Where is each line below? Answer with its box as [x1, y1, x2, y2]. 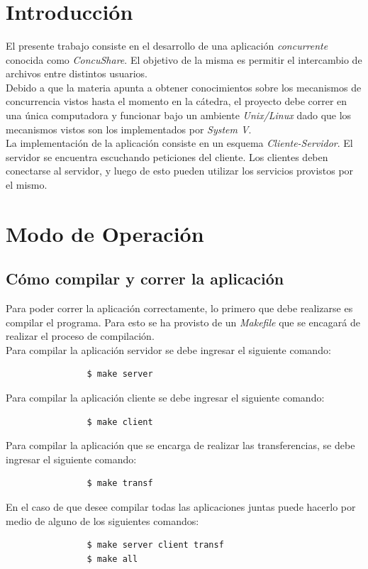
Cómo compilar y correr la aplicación [6, 267, 284, 289]
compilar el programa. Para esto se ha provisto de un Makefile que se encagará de [6, 314, 360, 329]
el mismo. [6, 177, 48, 192]
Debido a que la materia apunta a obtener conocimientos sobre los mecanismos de [6, 79, 362, 94]
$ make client [87, 416, 153, 427]
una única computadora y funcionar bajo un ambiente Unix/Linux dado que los [6, 107, 352, 122]
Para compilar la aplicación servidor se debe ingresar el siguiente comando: [6, 342, 331, 357]
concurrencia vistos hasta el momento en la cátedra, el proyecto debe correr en [6, 94, 347, 109]
